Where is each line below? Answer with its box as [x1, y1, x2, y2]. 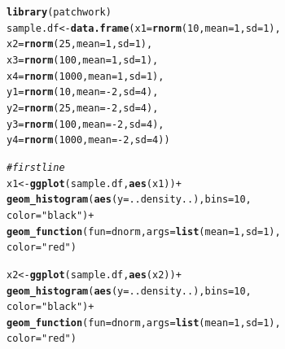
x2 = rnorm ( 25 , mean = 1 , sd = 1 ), [7, 38, 153, 50]
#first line [7, 161, 65, 173]
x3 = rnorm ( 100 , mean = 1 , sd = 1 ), [7, 54, 159, 66]
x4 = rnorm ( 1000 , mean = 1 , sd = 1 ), [7, 70, 164, 82]
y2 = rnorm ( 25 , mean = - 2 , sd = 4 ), [7, 102, 159, 114]
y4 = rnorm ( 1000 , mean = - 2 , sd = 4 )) [7, 134, 170, 146]
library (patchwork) [7, 7, 112, 18]
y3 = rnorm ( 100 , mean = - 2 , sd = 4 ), [7, 118, 164, 130]
